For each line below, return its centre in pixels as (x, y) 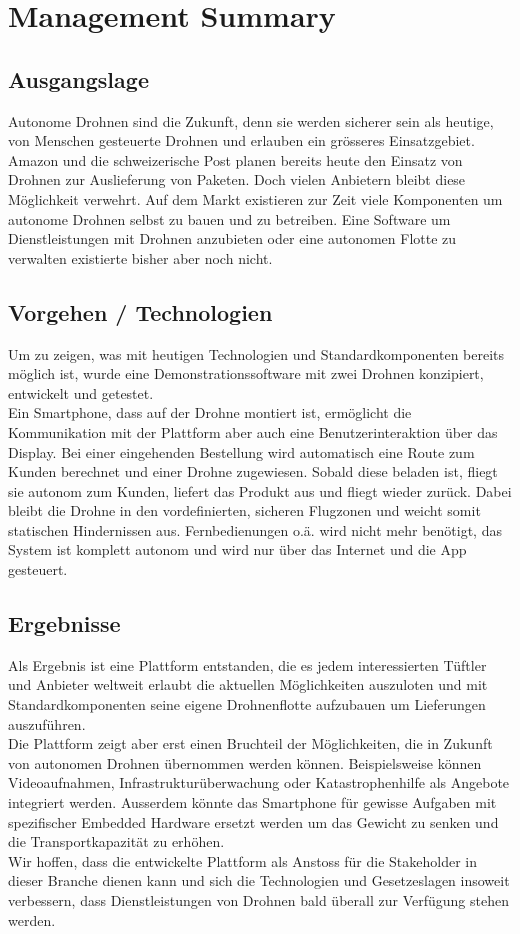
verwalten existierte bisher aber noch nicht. (140, 257)
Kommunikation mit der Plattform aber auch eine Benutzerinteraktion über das (253, 431)
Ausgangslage (78, 78)
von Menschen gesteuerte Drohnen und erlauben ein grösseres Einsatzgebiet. (241, 140)
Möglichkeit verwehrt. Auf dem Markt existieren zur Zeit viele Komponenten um (255, 198)
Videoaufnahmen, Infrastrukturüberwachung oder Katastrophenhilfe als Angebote (259, 782)
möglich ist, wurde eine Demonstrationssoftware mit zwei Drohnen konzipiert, (246, 373)
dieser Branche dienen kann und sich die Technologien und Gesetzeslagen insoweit (259, 880)
